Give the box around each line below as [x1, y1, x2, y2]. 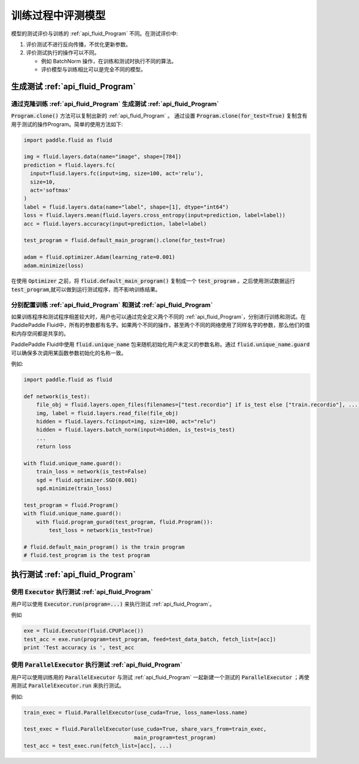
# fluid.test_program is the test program [23, 552, 150, 559]
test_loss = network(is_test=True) [48, 527, 154, 533]
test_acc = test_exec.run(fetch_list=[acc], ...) [23, 742, 172, 750]
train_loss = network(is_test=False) [36, 468, 147, 475]
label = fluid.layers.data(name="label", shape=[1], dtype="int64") [23, 203, 229, 210]
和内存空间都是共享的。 [11, 329, 69, 337]
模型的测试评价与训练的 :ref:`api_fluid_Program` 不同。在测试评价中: [11, 30, 178, 37]
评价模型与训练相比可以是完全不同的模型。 [41, 66, 146, 73]
